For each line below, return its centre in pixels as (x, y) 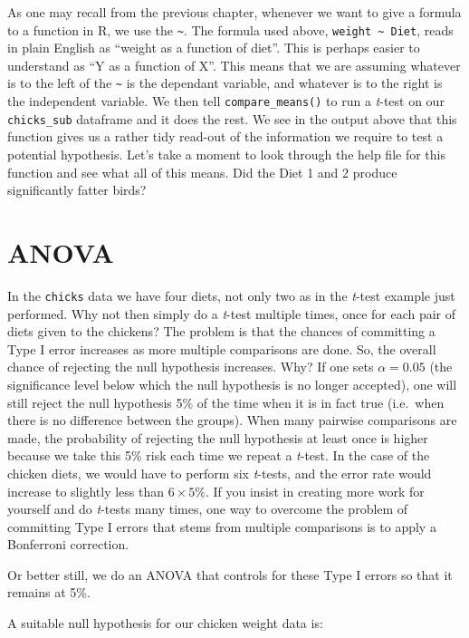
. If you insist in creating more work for (315, 491)
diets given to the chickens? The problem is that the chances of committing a (221, 331)
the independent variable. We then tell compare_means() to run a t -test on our (226, 101)
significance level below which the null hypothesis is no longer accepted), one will (232, 384)
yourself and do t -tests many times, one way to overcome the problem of (208, 509)
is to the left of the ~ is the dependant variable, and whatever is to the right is (225, 83)
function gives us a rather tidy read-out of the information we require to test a (225, 136)
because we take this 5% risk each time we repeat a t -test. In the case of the (219, 455)
